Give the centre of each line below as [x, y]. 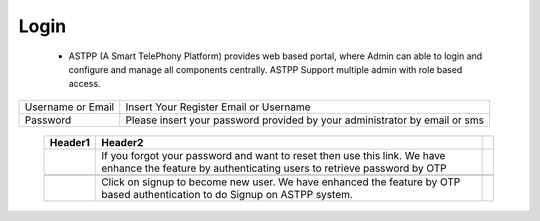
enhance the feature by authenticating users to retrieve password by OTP [274, 168]
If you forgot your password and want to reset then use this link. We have [273, 155]
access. [84, 84]
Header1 [69, 142]
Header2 [122, 142]
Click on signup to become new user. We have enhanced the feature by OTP [281, 182]
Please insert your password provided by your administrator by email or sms [305, 120]
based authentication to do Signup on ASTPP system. [227, 194]
